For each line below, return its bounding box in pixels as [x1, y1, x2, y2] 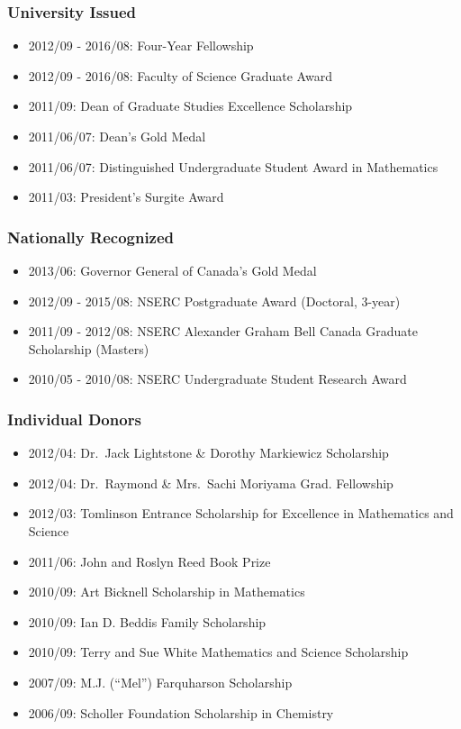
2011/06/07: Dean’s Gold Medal [28, 127, 206, 145]
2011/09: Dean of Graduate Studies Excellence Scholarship [28, 96, 353, 115]
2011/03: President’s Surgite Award [28, 187, 224, 206]
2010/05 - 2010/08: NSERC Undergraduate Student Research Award [28, 369, 407, 388]
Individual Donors [7, 407, 141, 430]
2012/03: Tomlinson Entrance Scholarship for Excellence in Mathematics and [28, 504, 454, 523]
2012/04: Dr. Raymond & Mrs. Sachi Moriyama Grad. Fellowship [28, 473, 393, 492]
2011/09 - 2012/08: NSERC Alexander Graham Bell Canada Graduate [28, 322, 418, 341]
